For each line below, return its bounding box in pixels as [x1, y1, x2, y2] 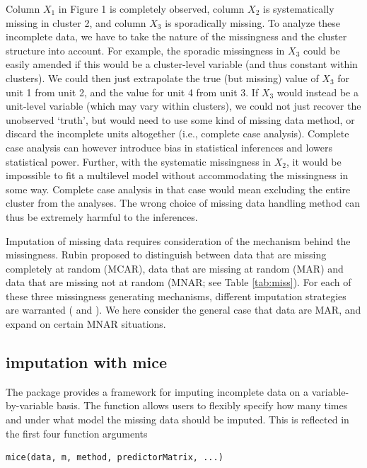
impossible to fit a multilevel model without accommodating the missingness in [6, 168, 349, 183]
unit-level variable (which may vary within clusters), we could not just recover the [6, 98, 361, 113]
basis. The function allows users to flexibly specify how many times [56, 398, 348, 413]
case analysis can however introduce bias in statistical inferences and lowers [6, 139, 332, 154]
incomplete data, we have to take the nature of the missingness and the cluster [6, 29, 347, 44]
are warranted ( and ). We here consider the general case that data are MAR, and [6, 302, 361, 317]
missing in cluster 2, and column [6, 15, 146, 30]
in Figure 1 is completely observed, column [58, 1, 245, 16]
